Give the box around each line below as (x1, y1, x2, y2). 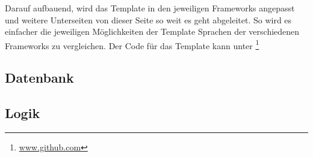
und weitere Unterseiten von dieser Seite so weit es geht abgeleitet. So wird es (5, 13, 292, 26)
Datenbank (5, 68, 74, 87)
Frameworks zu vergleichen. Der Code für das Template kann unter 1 (5, 37, 259, 52)
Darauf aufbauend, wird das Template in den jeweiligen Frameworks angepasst (5, 2, 295, 14)
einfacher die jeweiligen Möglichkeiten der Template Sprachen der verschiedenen (5, 25, 300, 38)
